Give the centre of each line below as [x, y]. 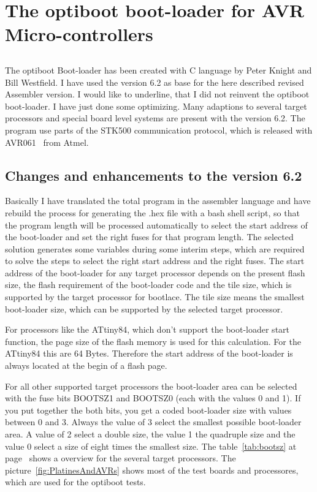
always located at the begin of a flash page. [86, 365]
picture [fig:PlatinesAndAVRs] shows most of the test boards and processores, [152, 470]
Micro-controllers [79, 34]
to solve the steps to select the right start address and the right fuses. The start [155, 261]
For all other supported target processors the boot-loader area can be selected [151, 386]
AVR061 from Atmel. [47, 142]
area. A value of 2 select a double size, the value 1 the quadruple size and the [150, 434]
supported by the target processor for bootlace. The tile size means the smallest [155, 297]
